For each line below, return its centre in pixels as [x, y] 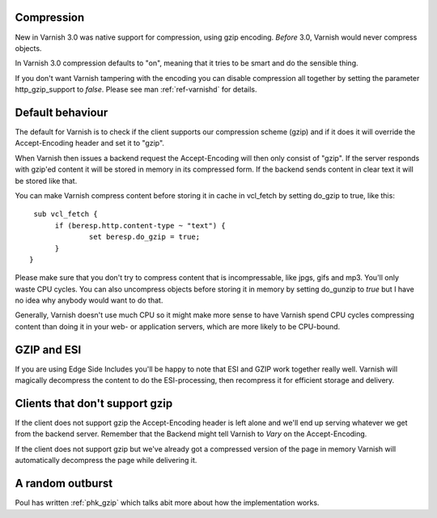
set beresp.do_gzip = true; [145, 237]
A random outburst [64, 484]
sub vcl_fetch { [66, 214]
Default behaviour [62, 112]
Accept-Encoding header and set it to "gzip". [90, 143]
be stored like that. [46, 180]
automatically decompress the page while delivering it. [106, 461]
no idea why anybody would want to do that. [89, 300]
